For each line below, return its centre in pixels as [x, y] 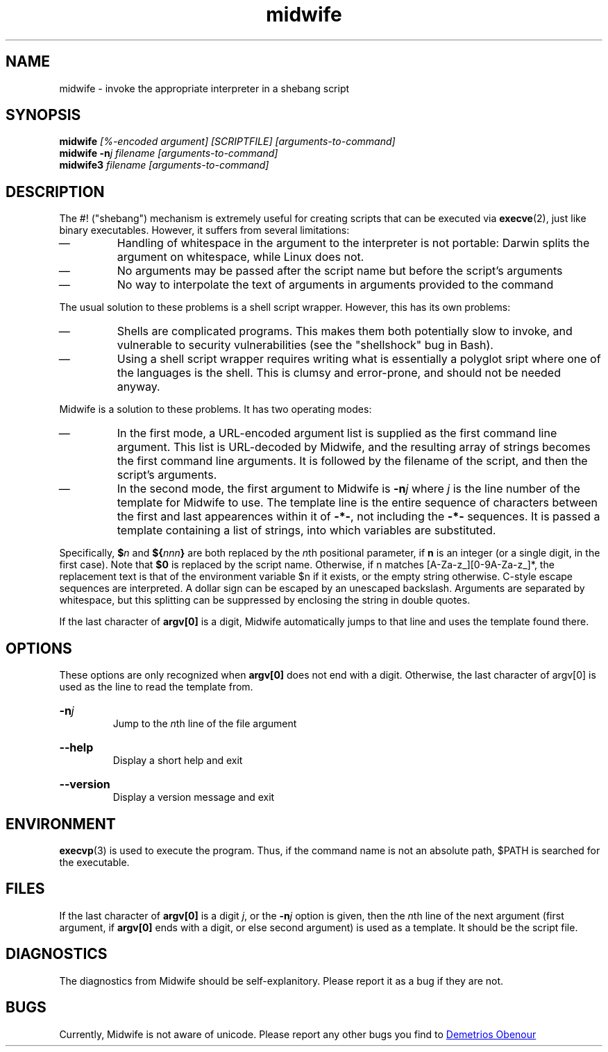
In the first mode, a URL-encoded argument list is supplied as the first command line [337, 433]
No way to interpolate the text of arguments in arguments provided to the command [335, 285]
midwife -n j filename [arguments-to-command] [169, 153]
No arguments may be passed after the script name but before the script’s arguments [340, 271]
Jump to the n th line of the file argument [205, 724]
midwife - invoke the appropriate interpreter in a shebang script [204, 88]
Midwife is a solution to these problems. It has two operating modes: [216, 409]
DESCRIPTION [55, 192]
